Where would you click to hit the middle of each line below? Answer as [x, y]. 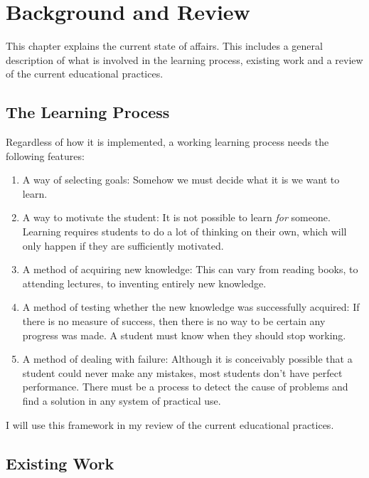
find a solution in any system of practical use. [122, 401]
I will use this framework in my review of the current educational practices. [170, 424]
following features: [45, 155]
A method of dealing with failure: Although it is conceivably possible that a [187, 359]
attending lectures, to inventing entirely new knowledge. [144, 283]
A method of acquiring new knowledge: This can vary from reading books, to [190, 269]
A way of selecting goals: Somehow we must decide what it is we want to [181, 180]
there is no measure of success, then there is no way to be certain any [174, 321]
